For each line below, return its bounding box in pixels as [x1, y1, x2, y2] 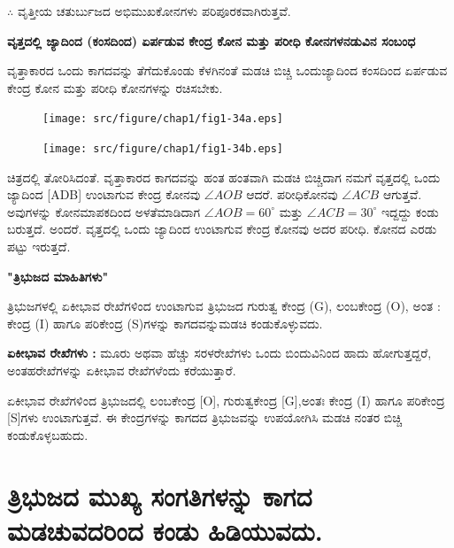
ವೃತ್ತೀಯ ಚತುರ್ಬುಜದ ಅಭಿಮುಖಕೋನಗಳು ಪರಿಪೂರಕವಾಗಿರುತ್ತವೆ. [17, 2, 291, 19]
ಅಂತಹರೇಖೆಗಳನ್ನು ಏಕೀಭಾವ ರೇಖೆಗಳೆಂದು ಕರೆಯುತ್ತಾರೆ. [7, 361, 236, 380]
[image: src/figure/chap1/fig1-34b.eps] [42, 143, 284, 156]
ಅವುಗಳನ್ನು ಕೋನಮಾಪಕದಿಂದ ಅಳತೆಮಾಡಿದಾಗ [7, 202, 201, 220]
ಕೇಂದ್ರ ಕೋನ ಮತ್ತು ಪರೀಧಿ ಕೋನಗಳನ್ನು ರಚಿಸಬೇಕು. [7, 78, 223, 96]
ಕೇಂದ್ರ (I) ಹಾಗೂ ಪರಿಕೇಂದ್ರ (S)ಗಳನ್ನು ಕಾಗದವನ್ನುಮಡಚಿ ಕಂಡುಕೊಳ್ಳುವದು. [7, 313, 323, 332]
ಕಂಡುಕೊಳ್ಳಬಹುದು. [7, 425, 88, 444]
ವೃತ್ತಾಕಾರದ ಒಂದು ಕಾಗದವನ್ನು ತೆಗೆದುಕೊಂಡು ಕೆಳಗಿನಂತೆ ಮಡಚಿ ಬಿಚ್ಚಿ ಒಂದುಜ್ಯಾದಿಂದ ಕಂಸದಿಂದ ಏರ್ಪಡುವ [7, 61, 448, 80]
